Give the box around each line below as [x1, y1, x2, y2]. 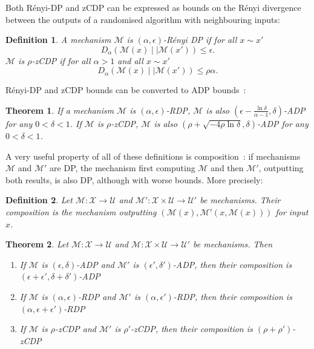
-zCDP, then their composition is [131, 322, 253, 335]
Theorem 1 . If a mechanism [5, 103, 114, 116]
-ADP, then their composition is [172, 258, 292, 270]
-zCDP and [54, 322, 96, 335]
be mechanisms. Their [200, 194, 281, 206]
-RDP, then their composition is [173, 290, 292, 302]
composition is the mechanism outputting [5, 205, 157, 218]
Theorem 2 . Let [5, 238, 69, 250]
